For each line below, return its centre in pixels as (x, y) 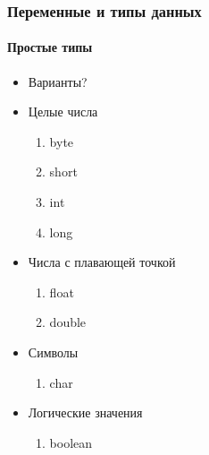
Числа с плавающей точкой (102, 262)
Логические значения (85, 412)
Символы (53, 352)
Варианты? (58, 81)
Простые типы (50, 47)
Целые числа (63, 112)
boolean (71, 442)
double (68, 322)
